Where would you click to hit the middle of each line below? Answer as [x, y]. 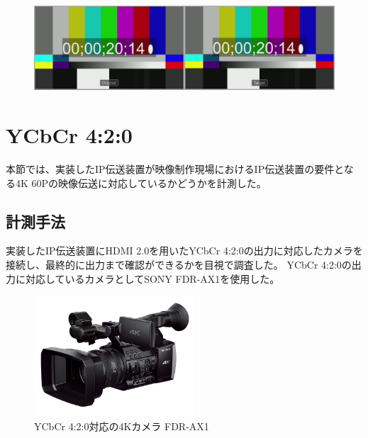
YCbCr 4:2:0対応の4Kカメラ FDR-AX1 [122, 426]
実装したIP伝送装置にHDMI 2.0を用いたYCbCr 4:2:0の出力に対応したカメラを [184, 251]
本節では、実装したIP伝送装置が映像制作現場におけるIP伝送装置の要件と [175, 168]
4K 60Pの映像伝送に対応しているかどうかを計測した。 [141, 182]
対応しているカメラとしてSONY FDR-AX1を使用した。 [152, 278]
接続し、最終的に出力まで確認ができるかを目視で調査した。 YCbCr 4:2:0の [179, 264]
